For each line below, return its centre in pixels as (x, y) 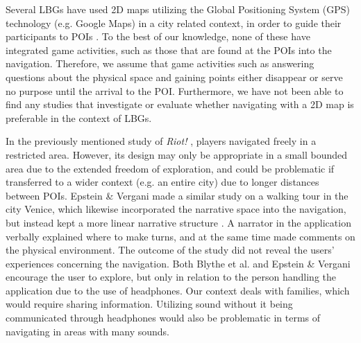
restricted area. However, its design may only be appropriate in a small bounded (177, 154)
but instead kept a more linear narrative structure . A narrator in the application (178, 222)
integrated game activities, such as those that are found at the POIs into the (169, 50)
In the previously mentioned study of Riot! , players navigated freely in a (161, 141)
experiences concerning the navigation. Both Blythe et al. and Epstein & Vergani (178, 263)
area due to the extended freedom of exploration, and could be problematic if (170, 168)
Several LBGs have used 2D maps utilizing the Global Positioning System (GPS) (178, 9)
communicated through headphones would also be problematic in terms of (163, 318)
